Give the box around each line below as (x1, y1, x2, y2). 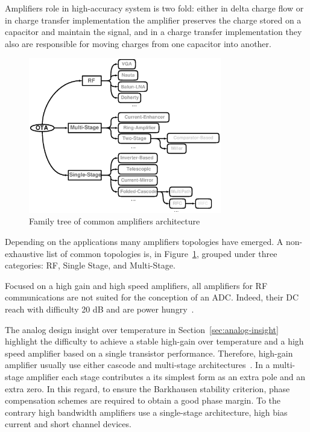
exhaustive (5, 247, 44, 259)
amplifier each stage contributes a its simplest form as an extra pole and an (26, 370, 306, 383)
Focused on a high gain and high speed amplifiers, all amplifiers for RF (5, 279, 268, 291)
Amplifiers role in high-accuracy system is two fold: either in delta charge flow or (5, 2, 304, 14)
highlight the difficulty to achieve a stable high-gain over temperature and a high (5, 335, 304, 348)
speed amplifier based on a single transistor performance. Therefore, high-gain (5, 346, 293, 359)
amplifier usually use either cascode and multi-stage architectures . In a (5, 358, 270, 371)
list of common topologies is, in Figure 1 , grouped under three (46, 247, 277, 259)
